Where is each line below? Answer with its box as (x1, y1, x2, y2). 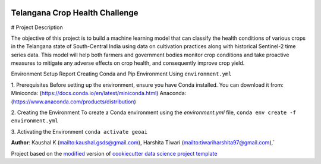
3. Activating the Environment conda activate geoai (11, 128, 148, 135)
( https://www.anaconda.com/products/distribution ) (11, 98, 136, 105)
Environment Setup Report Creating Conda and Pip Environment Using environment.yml (11, 70, 232, 77)
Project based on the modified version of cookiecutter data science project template (11, 150, 218, 157)
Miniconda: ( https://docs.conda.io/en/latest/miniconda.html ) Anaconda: (11, 90, 187, 97)
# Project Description (11, 24, 63, 31)
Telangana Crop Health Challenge (11, 8, 139, 18)
